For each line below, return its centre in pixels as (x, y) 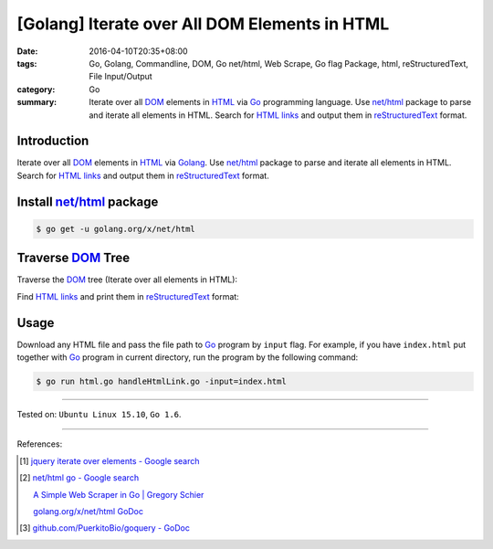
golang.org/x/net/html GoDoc (89, 511)
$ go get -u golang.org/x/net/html (115, 229)
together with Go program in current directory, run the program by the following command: (188, 357)
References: (40, 444)
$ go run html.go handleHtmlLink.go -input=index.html (161, 381)
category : (36, 89)
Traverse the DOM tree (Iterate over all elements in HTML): (127, 280)
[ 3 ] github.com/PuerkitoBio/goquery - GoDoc (105, 528)
